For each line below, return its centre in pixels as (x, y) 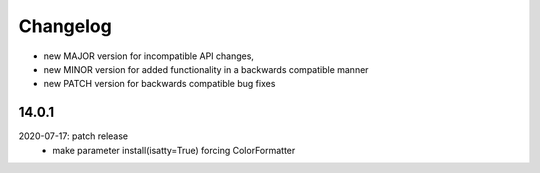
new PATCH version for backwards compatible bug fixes (159, 84)
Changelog (65, 26)
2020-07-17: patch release (73, 136)
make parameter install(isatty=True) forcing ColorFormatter (174, 150)
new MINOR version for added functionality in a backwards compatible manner (206, 69)
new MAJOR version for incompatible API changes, (149, 56)
